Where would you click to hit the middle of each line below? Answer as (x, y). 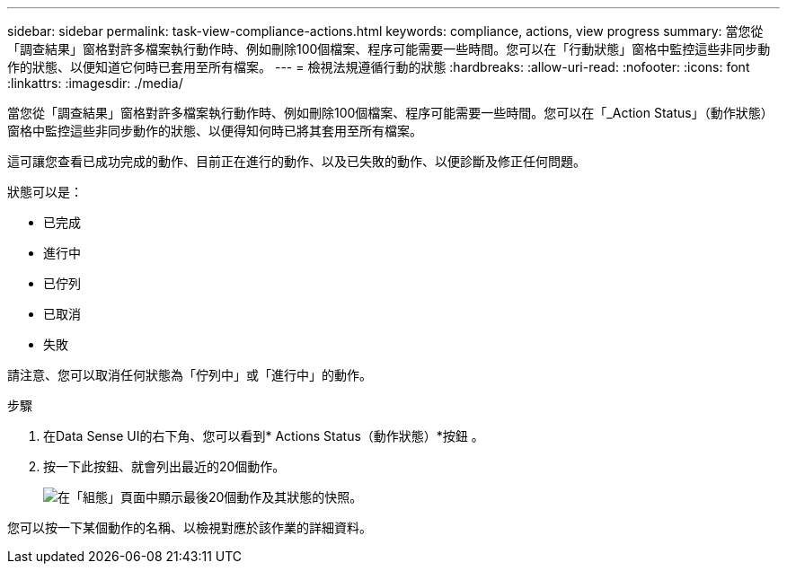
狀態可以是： (45, 192)
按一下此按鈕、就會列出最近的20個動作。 (164, 466)
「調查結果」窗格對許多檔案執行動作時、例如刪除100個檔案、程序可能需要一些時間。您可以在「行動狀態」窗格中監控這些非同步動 (389, 49)
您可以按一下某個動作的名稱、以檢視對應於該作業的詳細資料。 (190, 527)
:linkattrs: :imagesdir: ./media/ (95, 83)
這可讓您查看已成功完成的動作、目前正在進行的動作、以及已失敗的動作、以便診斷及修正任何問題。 (296, 161)
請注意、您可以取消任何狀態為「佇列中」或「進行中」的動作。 (190, 375)
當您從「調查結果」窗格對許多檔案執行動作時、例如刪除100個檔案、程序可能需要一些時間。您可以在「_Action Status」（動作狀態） (390, 113)
